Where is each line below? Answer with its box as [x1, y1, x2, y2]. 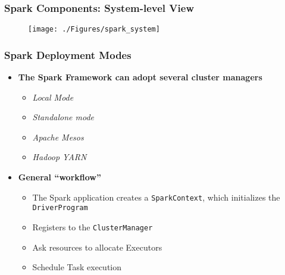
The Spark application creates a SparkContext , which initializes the [32, 190, 280, 203]
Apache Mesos [32, 130, 84, 143]
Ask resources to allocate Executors [32, 240, 162, 253]
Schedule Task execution [32, 261, 122, 273]
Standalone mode [32, 111, 94, 123]
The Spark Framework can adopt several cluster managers [18, 71, 262, 83]
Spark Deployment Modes [4, 47, 131, 62]
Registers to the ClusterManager [32, 220, 153, 233]
